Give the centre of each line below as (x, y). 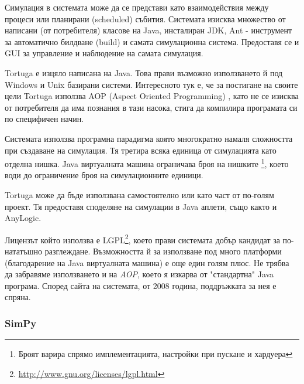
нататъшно (24, 251)
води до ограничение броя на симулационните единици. (104, 175)
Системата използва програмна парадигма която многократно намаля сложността (149, 138)
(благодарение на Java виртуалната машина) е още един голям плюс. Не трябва (147, 262)
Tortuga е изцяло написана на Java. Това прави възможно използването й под (144, 72)
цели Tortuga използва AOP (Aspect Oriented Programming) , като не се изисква (152, 96)
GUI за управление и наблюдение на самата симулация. (104, 53)
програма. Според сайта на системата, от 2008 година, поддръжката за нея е (141, 285)
